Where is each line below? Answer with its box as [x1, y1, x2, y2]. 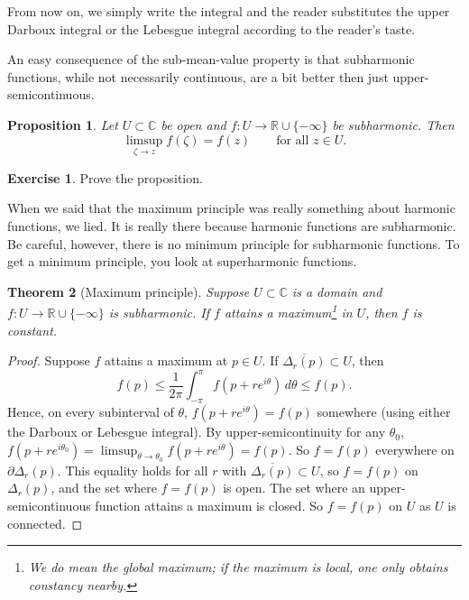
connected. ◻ [7, 513, 83, 532]
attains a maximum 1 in [224, 300, 353, 321]
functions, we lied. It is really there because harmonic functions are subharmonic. [7, 216, 456, 235]
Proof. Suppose [7, 351, 90, 370]
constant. [7, 320, 58, 339]
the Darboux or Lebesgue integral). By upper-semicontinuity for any [7, 422, 386, 441]
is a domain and [291, 282, 382, 300]
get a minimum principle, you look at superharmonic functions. [7, 252, 357, 271]
